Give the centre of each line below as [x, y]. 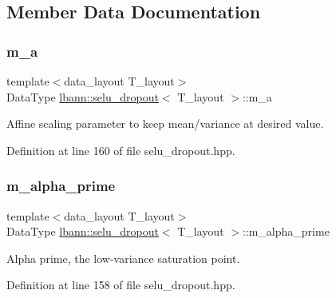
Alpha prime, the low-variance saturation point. [123, 258]
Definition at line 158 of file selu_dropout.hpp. [121, 285]
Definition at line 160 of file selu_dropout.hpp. [121, 150]
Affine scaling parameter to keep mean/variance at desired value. [165, 123]
